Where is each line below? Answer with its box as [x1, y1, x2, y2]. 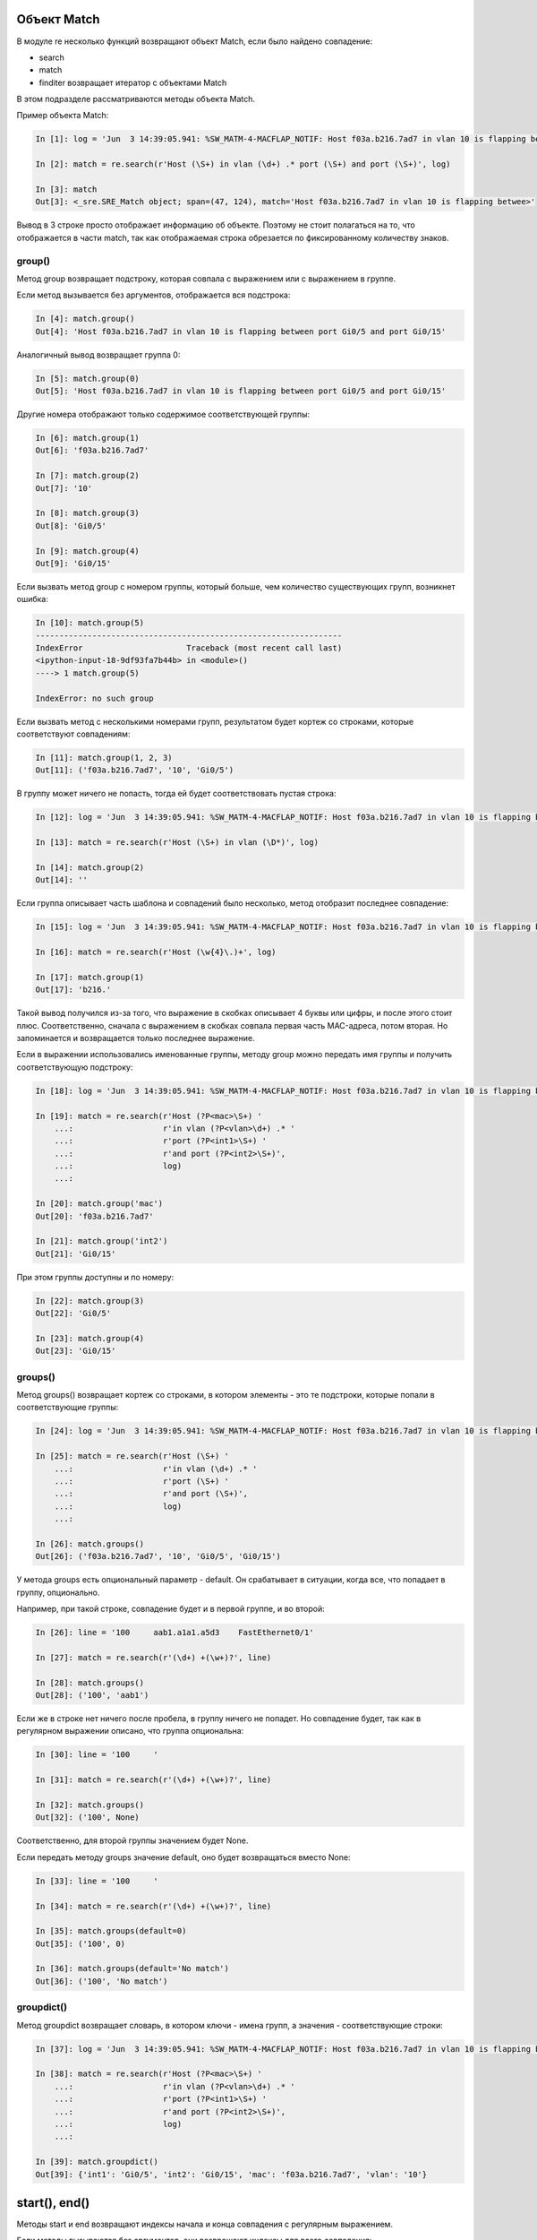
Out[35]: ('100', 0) [35, 1938, 125, 1949]
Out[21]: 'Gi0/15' [35, 1248, 116, 1259]
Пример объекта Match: [16, 110, 109, 121]
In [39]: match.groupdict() [35, 2157, 158, 2167]
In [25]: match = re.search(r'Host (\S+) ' [35, 1452, 230, 1461]
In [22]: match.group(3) [35, 1296, 145, 1305]
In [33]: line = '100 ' [35, 1875, 158, 1886]
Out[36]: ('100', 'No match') [35, 1976, 168, 1986]
